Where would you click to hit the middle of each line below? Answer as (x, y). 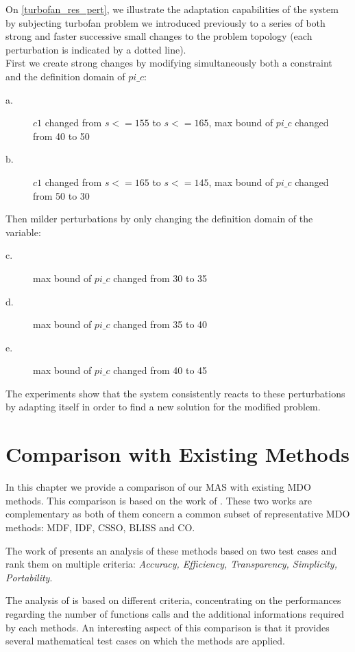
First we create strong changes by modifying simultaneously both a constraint (169, 63)
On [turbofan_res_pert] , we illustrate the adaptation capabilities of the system (172, 9)
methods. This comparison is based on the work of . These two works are (159, 500)
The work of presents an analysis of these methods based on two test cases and (171, 550)
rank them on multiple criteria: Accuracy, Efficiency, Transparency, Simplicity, (171, 564)
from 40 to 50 (61, 136)
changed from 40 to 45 (160, 370)
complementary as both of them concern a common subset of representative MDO (178, 514)
